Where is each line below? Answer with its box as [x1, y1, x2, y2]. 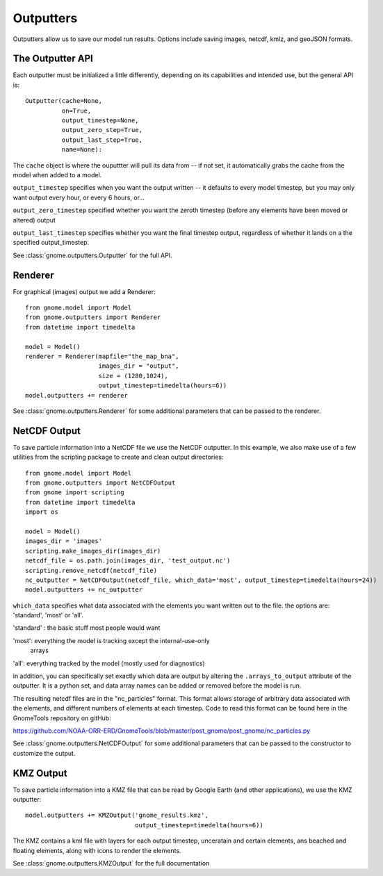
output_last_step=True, [61, 136, 142, 144]
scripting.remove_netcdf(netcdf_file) [25, 567, 158, 574]
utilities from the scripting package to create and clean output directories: [13, 453, 224, 462]
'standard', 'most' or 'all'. [13, 611, 83, 619]
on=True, [61, 106, 92, 115]
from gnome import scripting [25, 489, 124, 496]
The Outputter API [13, 53, 93, 65]
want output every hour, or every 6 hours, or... [13, 193, 145, 202]
